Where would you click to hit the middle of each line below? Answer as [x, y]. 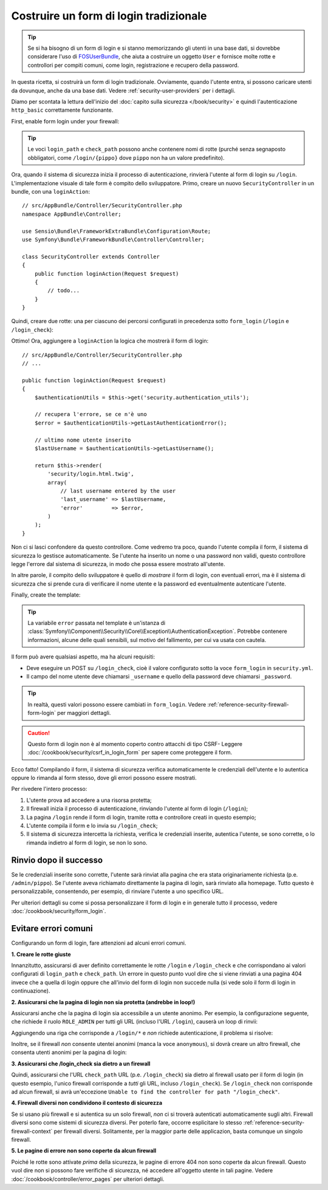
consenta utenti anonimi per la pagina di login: [69, 1052]
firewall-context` [32, 1131]
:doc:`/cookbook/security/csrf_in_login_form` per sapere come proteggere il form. [130, 753]
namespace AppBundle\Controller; [72, 214]
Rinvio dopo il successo [57, 860]
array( [57, 482]
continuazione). [31, 991]
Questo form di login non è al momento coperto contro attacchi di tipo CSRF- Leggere [135, 744]
